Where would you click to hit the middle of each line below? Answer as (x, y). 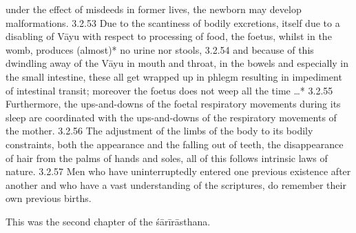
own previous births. (49, 198)
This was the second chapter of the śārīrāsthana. (108, 221)
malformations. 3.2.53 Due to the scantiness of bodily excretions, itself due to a (173, 22)
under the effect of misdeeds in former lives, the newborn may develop (154, 9)
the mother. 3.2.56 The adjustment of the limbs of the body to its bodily (159, 131)
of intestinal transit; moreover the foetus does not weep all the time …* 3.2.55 (169, 90)
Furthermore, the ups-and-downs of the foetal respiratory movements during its (173, 104)
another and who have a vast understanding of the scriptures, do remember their (176, 184)
